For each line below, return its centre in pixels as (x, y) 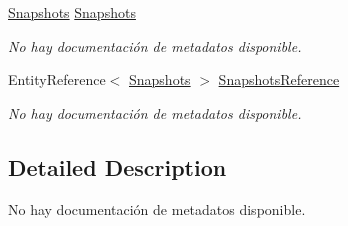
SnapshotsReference (279, 79)
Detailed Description (117, 166)
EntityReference (57, 79)
